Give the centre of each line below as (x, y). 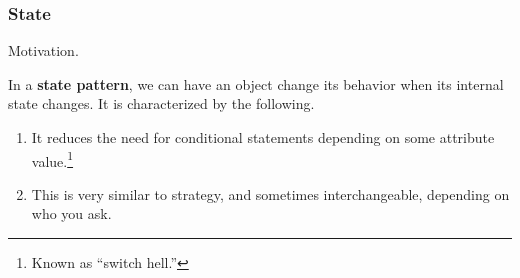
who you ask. (71, 213)
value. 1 (52, 159)
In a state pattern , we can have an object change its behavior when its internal (256, 83)
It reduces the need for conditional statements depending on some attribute (263, 137)
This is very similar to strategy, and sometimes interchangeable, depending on (270, 193)
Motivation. (43, 50)
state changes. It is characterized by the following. (161, 103)
